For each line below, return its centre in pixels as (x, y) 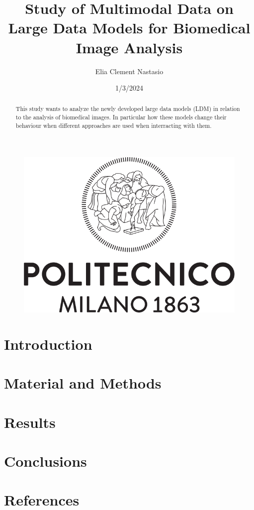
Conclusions (45, 460)
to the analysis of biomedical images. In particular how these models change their (121, 117)
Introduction (48, 344)
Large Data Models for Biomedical (129, 28)
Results (30, 422)
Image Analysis (129, 47)
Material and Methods (83, 383)
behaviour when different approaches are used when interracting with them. (114, 125)
